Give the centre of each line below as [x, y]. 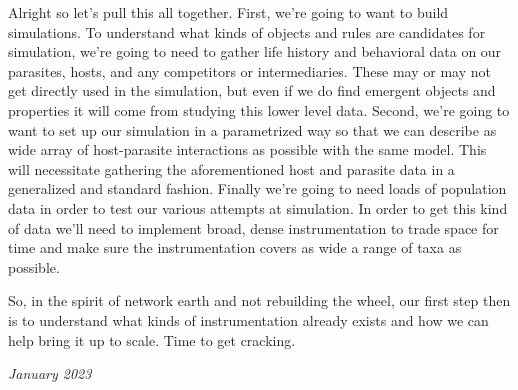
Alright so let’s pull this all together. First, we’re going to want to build [228, 12]
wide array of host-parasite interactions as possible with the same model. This [247, 149]
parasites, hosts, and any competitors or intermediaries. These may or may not [249, 70]
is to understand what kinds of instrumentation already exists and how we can [248, 319]
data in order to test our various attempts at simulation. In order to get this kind [258, 207]
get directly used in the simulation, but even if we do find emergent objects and [252, 90]
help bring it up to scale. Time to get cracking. [152, 339]
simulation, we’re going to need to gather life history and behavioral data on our [255, 51]
